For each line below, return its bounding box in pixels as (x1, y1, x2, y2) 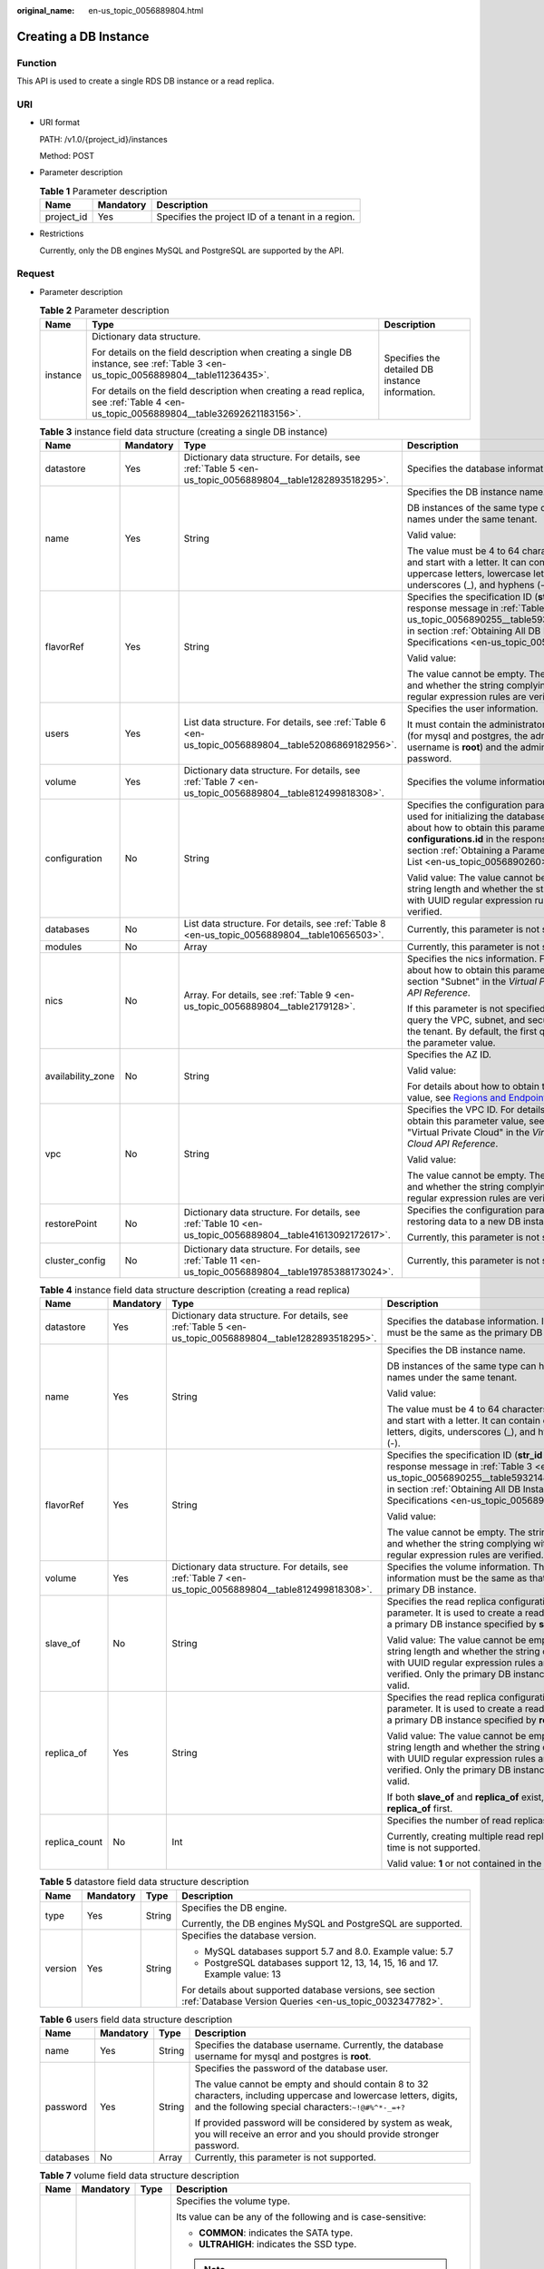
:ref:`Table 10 (183, 1217, 240, 1230)
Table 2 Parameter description (39, 304, 170, 317)
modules (44, 940, 83, 953)
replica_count (44, 1836, 103, 1849)
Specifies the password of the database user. (194, 2062, 389, 2075)
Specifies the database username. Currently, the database (194, 2038, 444, 2051)
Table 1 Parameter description (39, 185, 168, 198)
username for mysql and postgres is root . (194, 2050, 372, 2063)
